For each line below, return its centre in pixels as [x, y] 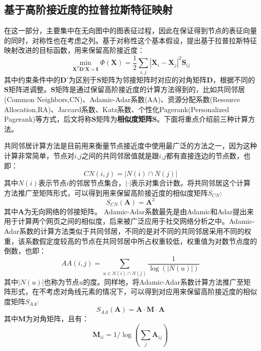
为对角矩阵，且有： [57, 319]
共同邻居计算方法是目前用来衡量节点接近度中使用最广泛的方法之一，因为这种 [130, 146]
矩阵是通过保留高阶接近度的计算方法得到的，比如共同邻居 [150, 89]
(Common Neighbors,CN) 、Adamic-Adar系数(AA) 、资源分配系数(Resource [122, 99]
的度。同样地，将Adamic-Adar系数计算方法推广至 [163, 281]
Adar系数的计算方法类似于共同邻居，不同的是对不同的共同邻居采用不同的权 [128, 231]
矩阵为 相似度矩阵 [124, 119]
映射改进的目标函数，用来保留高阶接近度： [74, 50]
